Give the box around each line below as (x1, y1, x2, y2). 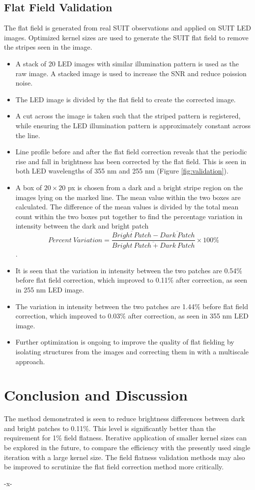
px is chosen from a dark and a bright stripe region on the (67, 182, 243, 192)
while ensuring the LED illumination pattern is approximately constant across (15, 120, 251, 130)
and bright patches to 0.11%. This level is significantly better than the (4, 423, 216, 433)
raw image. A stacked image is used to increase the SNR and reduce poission (15, 68, 247, 78)
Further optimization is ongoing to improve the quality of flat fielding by (15, 337, 234, 347)
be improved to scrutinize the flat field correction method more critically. (4, 461, 224, 472)
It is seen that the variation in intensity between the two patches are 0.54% (15, 265, 242, 275)
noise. (15, 78, 33, 88)
